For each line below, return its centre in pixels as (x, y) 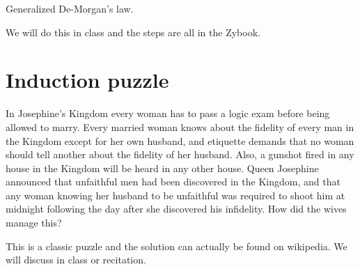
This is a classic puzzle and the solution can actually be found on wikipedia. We (177, 246)
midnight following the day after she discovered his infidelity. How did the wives (176, 209)
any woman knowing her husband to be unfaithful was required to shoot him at (175, 195)
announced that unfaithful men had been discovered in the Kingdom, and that (173, 182)
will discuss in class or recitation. (76, 260)
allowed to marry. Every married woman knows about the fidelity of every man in (180, 126)
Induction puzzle (87, 80)
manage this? (34, 223)
